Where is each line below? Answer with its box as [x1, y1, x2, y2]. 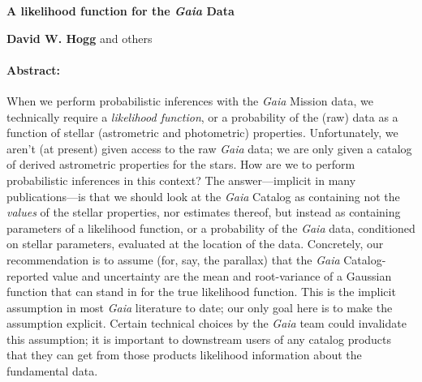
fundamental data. [6, 363, 98, 380]
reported [6, 267, 49, 284]
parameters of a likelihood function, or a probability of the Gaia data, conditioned [6, 219, 416, 236]
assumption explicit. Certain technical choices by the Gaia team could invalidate [6, 315, 407, 332]
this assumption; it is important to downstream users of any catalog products [6, 330, 392, 347]
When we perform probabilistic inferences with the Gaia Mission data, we [6, 92, 373, 109]
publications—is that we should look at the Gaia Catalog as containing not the [6, 187, 400, 204]
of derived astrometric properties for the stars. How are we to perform [6, 156, 355, 173]
